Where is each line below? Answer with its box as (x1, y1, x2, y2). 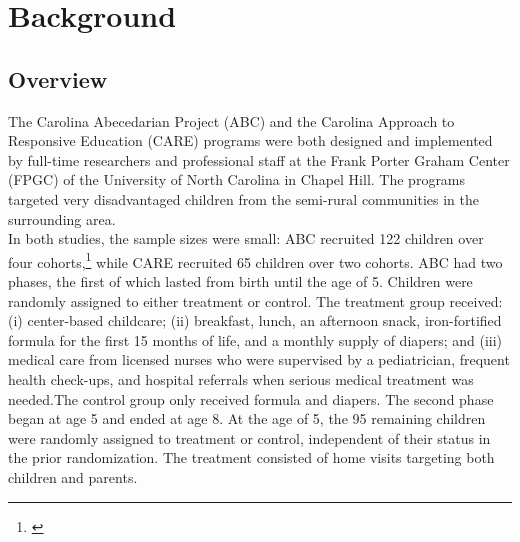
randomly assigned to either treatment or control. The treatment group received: (8, 290, 503, 311)
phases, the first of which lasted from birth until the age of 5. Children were (8, 270, 473, 291)
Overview (8, 63, 108, 94)
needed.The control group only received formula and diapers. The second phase (8, 388, 494, 409)
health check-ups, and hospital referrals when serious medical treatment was (8, 368, 474, 389)
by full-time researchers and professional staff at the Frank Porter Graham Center (8, 149, 510, 170)
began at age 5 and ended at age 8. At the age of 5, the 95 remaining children (8, 408, 486, 429)
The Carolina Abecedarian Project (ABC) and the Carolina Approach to (8, 110, 455, 131)
